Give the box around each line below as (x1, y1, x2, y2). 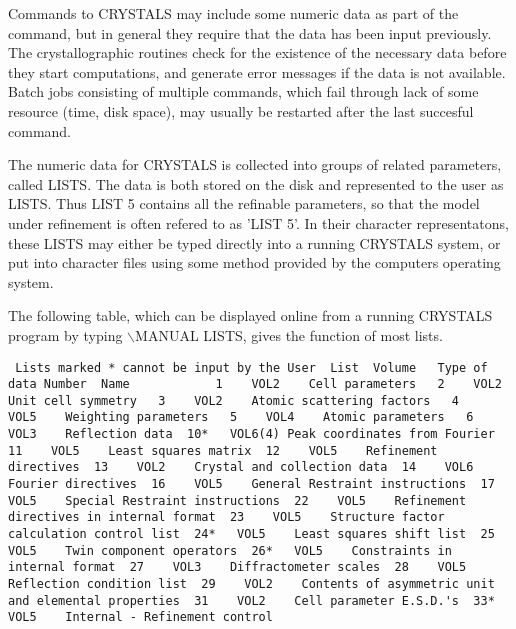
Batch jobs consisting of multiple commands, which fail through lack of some (8, 81, 479, 102)
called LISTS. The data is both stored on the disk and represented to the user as (8, 173, 504, 194)
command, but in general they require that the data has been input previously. (8, 22, 492, 43)
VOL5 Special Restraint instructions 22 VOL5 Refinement (8, 493, 467, 508)
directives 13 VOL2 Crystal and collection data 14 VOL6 (8, 460, 474, 475)
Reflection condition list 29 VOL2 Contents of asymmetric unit (8, 577, 495, 592)
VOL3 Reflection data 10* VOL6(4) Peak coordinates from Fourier (8, 427, 495, 442)
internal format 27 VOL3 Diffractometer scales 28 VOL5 (8, 560, 467, 575)
